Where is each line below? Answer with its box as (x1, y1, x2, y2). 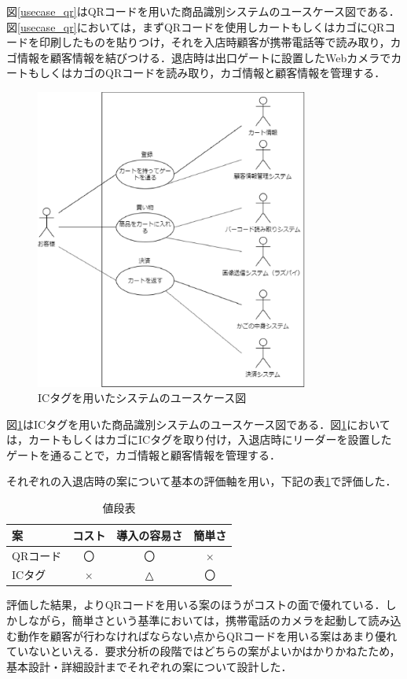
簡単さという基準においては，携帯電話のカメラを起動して (71, 612, 368, 629)
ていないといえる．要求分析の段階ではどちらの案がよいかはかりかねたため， (6, 643, 401, 659)
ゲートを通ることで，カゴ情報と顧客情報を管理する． (6, 446, 281, 463)
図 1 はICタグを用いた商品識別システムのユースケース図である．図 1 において (6, 415, 390, 432)
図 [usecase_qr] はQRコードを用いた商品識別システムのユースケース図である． (6, 3, 400, 19)
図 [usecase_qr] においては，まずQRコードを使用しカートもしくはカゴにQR (6, 18, 385, 35)
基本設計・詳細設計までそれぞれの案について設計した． (6, 658, 292, 674)
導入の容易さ (116, 526, 183, 543)
